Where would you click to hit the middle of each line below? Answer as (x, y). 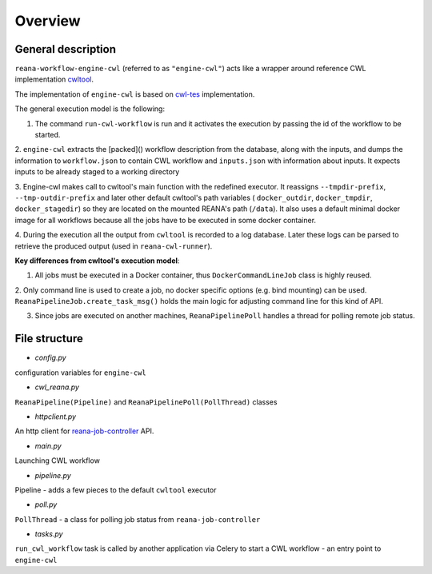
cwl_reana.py (57, 387)
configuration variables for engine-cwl (81, 373)
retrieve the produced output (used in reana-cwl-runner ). (114, 246)
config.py (51, 358)
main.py (48, 446)
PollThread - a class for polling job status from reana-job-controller (138, 519)
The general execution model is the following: (90, 109)
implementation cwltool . (54, 79)
